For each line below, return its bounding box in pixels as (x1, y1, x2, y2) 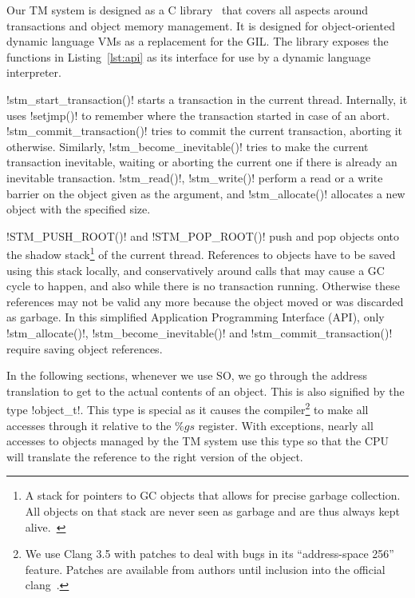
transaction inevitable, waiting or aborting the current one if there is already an (6, 153, 397, 170)
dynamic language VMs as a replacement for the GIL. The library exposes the (6, 33, 389, 50)
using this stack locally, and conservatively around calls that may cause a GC (6, 261, 385, 278)
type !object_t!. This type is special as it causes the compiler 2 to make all (6, 399, 369, 417)
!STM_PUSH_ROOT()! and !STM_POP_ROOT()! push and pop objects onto (6, 227, 399, 244)
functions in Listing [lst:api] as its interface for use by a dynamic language (6, 48, 371, 65)
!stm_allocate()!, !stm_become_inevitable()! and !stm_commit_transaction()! (6, 324, 393, 341)
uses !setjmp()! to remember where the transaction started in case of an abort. (6, 106, 390, 123)
